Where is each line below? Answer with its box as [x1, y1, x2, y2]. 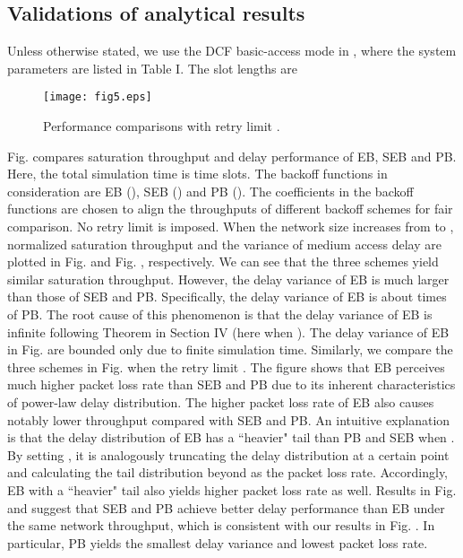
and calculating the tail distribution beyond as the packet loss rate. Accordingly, [7, 463, 449, 482]
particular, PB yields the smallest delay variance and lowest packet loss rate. [7, 533, 428, 552]
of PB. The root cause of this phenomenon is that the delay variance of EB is [7, 304, 433, 323]
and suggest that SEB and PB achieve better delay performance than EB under [7, 498, 445, 517]
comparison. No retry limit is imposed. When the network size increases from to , [7, 217, 454, 236]
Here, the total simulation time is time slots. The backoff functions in [7, 164, 388, 183]
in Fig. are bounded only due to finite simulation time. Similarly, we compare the [7, 340, 453, 359]
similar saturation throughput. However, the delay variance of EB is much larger [7, 269, 450, 288]
